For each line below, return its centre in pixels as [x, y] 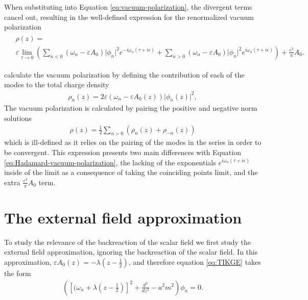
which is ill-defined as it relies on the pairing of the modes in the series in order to [133, 142]
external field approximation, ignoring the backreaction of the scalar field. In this [131, 252]
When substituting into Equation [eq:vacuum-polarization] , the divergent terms [128, 7]
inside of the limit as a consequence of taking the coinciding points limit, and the [131, 172]
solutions [18, 118]
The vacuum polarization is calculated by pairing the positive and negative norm [131, 108]
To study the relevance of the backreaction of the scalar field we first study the [128, 242]
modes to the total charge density [57, 84]
